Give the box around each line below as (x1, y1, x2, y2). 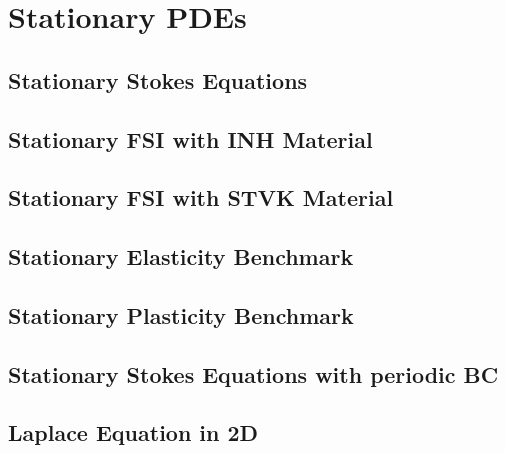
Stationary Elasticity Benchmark (8, 241, 354, 272)
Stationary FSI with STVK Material (8, 182, 394, 213)
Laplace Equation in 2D (8, 417, 259, 448)
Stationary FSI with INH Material (8, 123, 373, 154)
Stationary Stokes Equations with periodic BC (8, 358, 499, 389)
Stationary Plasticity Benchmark (8, 299, 354, 330)
